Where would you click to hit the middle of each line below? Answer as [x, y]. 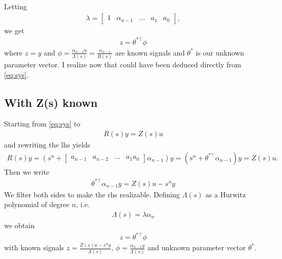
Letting [16, 6]
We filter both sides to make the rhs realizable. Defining [92, 194]
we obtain [19, 225]
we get [14, 30]
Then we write [27, 171]
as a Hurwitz [226, 194]
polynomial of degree [37, 204]
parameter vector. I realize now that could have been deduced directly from [123, 64]
